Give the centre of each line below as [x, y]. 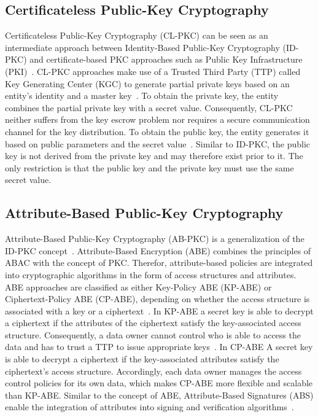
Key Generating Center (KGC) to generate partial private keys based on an [147, 83]
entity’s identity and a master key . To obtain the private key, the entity [142, 95]
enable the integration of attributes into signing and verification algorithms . [149, 407]
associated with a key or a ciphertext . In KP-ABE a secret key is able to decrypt [159, 310]
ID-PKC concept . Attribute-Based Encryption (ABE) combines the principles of [158, 250]
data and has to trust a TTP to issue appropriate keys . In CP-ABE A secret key [159, 347]
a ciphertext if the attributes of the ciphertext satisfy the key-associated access [153, 323]
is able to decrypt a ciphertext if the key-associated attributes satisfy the [142, 359]
